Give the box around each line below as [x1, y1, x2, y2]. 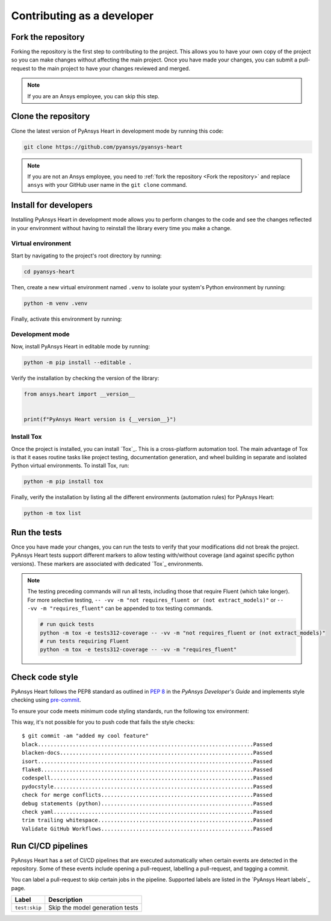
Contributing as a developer [11, 9, 154, 22]
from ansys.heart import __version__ [23, 391, 135, 397]
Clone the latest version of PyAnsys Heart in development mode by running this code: [11, 127, 224, 134]
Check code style [11, 672, 78, 682]
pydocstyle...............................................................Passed [22, 783, 273, 790]
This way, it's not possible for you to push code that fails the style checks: [11, 718, 195, 726]
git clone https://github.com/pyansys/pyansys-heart [23, 143, 183, 150]
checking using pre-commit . [11, 696, 81, 703]
